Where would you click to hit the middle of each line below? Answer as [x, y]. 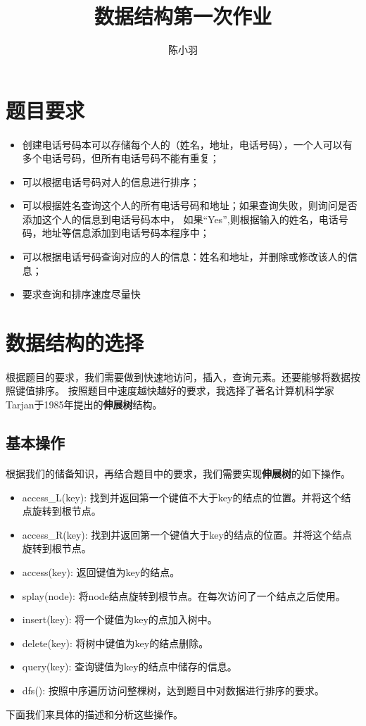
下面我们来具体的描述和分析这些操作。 [94, 714]
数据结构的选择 [75, 343]
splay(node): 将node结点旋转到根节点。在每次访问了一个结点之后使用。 [184, 595]
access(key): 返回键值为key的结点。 [101, 571]
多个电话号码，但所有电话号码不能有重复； [121, 158]
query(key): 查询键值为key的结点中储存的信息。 [130, 666]
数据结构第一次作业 [183, 16]
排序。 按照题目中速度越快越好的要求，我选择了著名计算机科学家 [184, 390]
